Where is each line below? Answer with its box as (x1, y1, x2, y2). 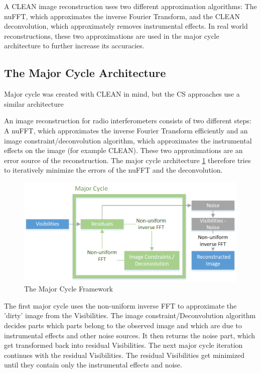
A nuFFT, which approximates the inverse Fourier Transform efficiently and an (4, 125, 248, 135)
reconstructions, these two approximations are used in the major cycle (4, 30, 219, 41)
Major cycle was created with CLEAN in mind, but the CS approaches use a (4, 89, 240, 99)
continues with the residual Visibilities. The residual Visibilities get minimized (4, 349, 244, 360)
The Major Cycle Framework (24, 283, 113, 294)
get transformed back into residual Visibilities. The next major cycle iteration (4, 340, 243, 350)
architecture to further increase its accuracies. (4, 40, 145, 51)
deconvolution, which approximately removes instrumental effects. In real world (4, 21, 248, 31)
